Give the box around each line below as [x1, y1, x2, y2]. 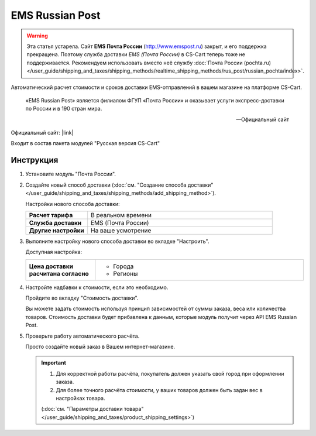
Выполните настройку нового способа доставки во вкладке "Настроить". [25, 238, 210, 245]
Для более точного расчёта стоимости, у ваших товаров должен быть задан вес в [56, 386, 263, 393]
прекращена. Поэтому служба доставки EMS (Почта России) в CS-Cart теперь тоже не [26, 51, 246, 58]
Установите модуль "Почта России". [25, 170, 116, 178]
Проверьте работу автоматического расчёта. [25, 332, 140, 339]
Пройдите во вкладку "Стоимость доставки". [25, 294, 139, 301]
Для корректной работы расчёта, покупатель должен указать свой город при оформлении [56, 370, 284, 377]
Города [113, 262, 134, 270]
